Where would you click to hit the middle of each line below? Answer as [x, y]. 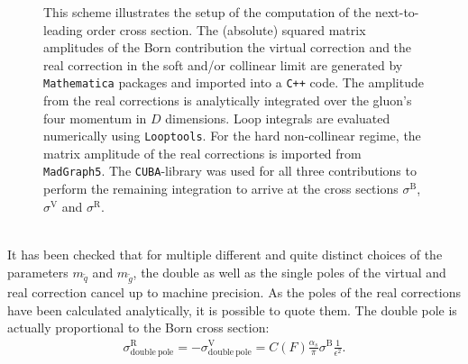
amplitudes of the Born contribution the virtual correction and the [228, 47]
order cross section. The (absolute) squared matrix [226, 29]
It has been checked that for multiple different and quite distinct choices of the [225, 254]
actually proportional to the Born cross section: [138, 328]
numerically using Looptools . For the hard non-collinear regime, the [232, 136]
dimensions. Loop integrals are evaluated [278, 118]
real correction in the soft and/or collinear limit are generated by [223, 64]
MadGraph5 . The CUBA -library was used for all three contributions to [230, 171]
